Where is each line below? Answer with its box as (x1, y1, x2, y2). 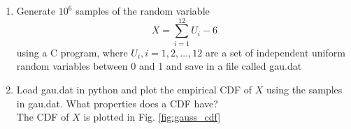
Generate (16, 3, 56, 17)
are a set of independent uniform (205, 45, 345, 59)
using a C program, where (16, 45, 128, 59)
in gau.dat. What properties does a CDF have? (16, 96, 218, 110)
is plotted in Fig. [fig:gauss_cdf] (83, 109, 221, 124)
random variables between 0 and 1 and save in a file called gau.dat (16, 59, 302, 73)
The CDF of (16, 109, 69, 124)
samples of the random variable (76, 3, 210, 17)
